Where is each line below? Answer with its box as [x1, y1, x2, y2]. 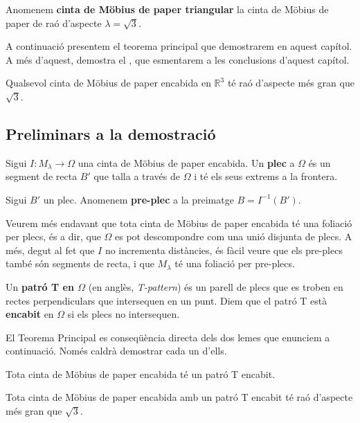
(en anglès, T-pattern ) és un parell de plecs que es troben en [88, 279, 343, 294]
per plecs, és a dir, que [6, 229, 101, 244]
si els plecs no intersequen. [67, 307, 180, 321]
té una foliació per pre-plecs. [174, 256, 295, 271]
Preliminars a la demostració [6, 123, 216, 144]
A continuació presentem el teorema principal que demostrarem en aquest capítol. [6, 39, 352, 53]
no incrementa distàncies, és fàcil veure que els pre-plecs [105, 242, 343, 257]
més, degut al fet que [6, 242, 95, 257]
